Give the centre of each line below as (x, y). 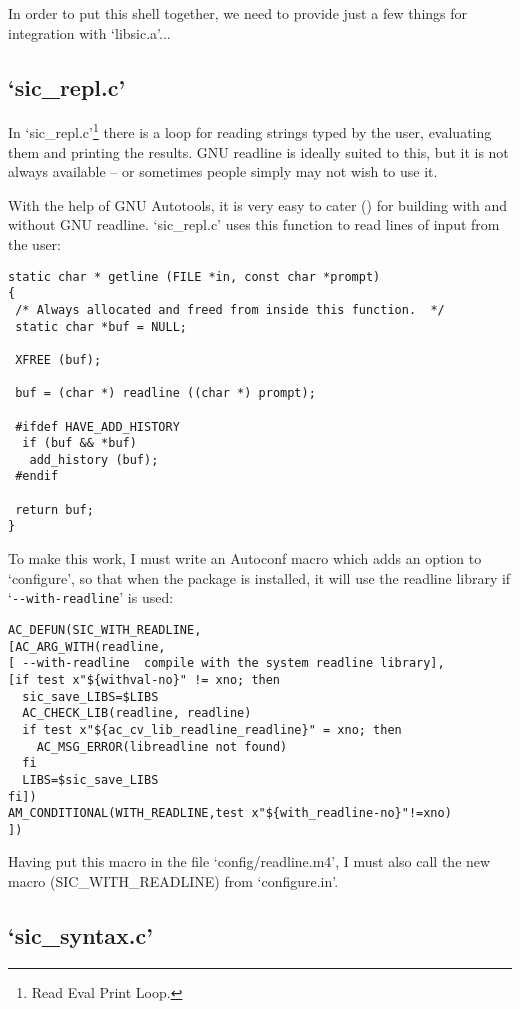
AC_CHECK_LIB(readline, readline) (137, 713)
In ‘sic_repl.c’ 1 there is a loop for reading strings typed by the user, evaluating (250, 131)
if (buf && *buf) (79, 443)
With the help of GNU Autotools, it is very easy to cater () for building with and (258, 204)
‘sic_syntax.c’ (80, 935)
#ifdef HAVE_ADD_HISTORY (97, 426)
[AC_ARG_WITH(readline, (87, 646)
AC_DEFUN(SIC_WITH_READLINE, (105, 629)
